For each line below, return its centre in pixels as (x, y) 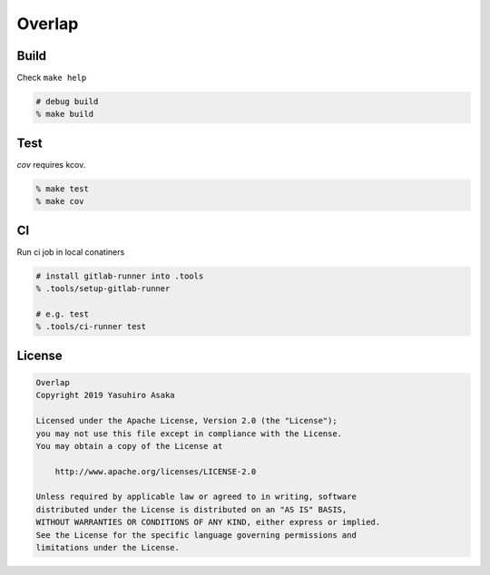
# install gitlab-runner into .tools (120, 276)
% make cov (60, 201)
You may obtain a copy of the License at (129, 446)
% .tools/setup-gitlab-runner (103, 289)
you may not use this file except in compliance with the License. (189, 434)
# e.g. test (63, 314)
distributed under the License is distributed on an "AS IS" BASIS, (191, 509)
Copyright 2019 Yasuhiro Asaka (106, 395)
